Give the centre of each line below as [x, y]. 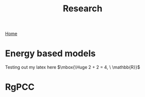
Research [83, 9]
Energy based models [50, 53]
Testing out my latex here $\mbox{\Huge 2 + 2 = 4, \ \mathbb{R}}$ [72, 67]
